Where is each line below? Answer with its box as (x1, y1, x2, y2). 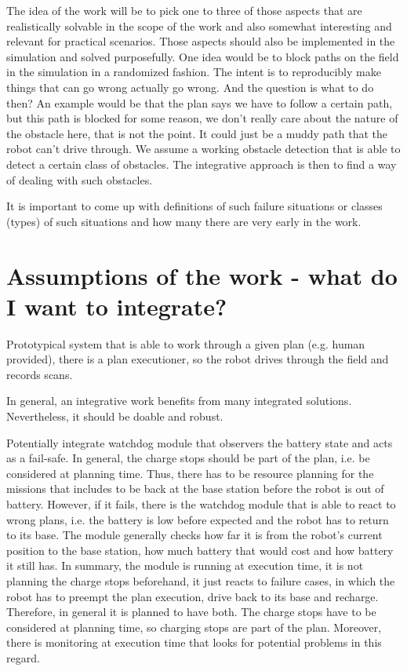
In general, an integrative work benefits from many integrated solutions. (6, 392, 352, 409)
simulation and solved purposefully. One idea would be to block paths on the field (6, 48, 399, 64)
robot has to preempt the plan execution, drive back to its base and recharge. (6, 588, 379, 604)
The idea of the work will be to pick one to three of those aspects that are (6, 2, 362, 18)
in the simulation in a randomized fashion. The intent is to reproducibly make (6, 64, 381, 80)
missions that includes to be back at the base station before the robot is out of (6, 480, 384, 497)
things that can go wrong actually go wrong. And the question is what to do (6, 78, 374, 95)
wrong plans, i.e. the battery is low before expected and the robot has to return (6, 511, 389, 527)
